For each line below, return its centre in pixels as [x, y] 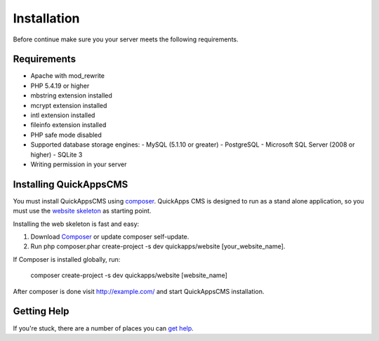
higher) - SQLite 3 [56, 154]
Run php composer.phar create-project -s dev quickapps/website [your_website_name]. [158, 246]
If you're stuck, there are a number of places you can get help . [104, 328]
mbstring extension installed [71, 95]
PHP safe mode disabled [66, 135]
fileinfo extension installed [68, 125]
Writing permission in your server [79, 164]
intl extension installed [63, 115]
